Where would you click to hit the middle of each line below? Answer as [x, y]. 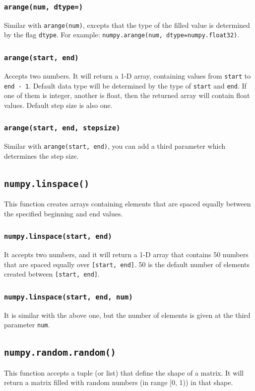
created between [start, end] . [52, 274]
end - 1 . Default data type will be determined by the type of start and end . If [125, 85]
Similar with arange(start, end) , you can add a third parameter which [115, 146]
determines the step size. [41, 155]
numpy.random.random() [60, 353]
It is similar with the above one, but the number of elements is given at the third [127, 315]
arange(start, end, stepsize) [62, 128]
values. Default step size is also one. [58, 105]
